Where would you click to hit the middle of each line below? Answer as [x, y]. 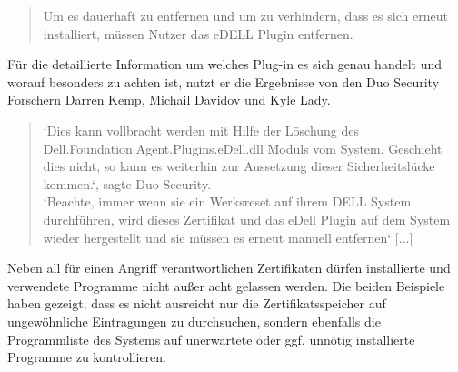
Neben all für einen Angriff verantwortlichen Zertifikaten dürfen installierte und [229, 268]
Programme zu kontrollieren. [87, 357]
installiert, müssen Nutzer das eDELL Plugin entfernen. [198, 33]
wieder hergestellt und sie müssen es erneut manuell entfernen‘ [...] [228, 237]
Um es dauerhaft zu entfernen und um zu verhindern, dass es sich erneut [245, 15]
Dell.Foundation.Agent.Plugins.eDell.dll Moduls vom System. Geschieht [243, 148]
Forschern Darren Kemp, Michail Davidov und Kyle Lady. [169, 100]
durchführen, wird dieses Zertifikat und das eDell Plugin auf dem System [247, 219]
